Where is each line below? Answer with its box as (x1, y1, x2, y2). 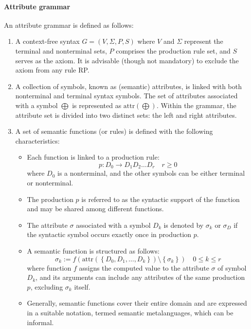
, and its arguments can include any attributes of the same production (36, 272, 245, 282)
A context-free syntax (15, 36, 80, 46)
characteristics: (15, 135, 60, 146)
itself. (74, 281, 90, 292)
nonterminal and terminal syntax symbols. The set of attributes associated (15, 91, 238, 101)
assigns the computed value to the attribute (79, 262, 209, 273)
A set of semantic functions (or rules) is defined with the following (15, 126, 213, 136)
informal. (27, 317, 54, 327)
